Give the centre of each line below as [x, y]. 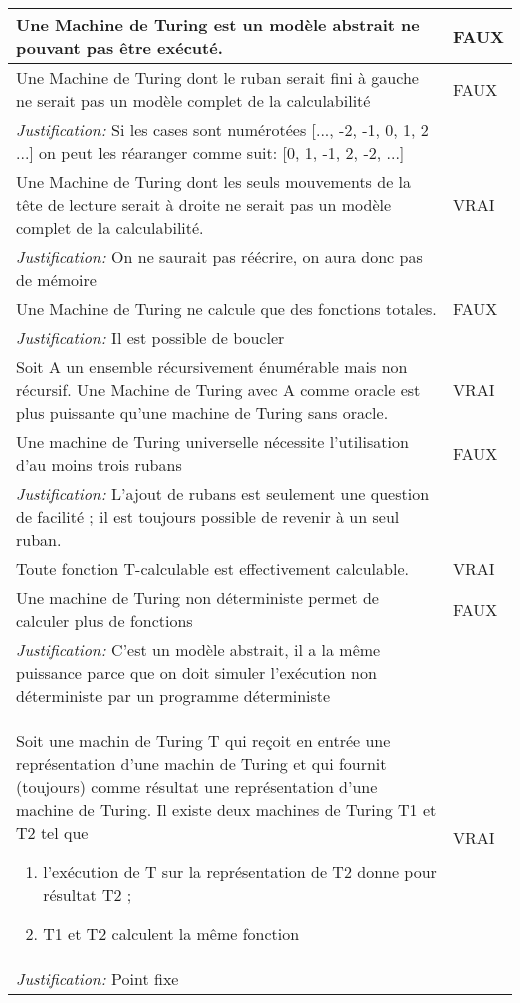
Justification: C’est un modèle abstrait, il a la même [198, 649]
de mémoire [56, 279]
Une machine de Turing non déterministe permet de [197, 597]
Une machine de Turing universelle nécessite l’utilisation [212, 441]
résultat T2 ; [87, 894]
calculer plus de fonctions [104, 620]
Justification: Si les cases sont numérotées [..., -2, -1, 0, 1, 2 [222, 129]
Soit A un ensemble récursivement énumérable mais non [212, 366]
